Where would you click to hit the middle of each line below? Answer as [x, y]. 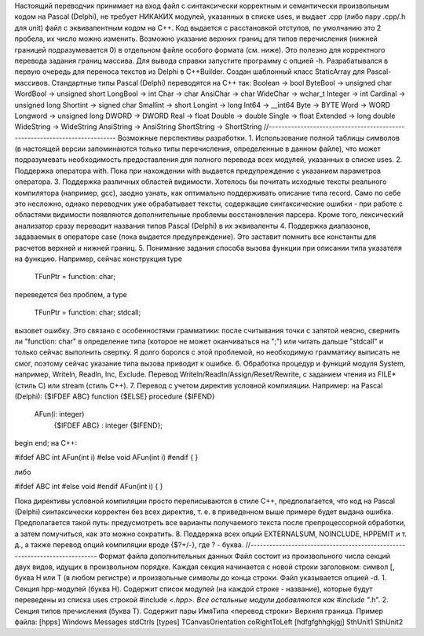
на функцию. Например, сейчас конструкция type [98, 259]
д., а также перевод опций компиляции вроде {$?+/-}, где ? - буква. [129, 545]
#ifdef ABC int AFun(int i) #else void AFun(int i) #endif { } [106, 458]
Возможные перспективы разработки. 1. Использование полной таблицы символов [259, 138]
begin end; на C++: [46, 443]
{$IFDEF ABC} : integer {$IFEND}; [108, 425]
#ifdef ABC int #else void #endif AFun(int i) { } [89, 487]
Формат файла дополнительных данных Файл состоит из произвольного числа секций [244, 556]
